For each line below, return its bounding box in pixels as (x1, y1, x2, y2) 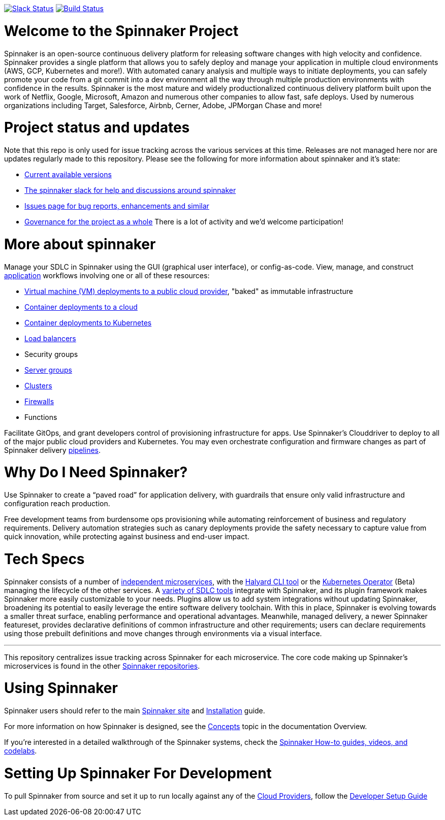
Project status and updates (4, 119, 190, 137)
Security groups (24, 349, 78, 358)
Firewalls (24, 397, 54, 406)
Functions (24, 412, 57, 421)
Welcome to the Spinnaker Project (4, 22, 239, 40)
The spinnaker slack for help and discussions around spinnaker (24, 186, 236, 194)
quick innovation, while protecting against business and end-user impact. (4, 532, 249, 541)
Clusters (24, 381, 52, 390)
